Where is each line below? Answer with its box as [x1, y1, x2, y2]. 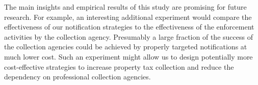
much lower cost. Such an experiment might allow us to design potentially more [4, 51, 253, 62]
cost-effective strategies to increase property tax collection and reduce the [4, 61, 234, 72]
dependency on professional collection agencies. [4, 71, 151, 82]
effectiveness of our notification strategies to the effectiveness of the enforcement [4, 21, 254, 32]
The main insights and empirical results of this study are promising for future [4, 2, 247, 12]
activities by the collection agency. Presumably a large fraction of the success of [4, 31, 253, 42]
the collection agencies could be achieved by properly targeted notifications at [4, 41, 247, 52]
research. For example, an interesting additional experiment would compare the [4, 11, 252, 22]
